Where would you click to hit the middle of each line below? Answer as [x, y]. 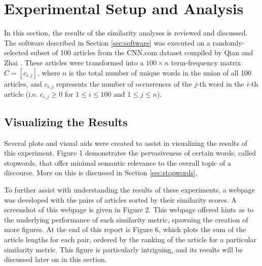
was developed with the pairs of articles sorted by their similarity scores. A [120, 199]
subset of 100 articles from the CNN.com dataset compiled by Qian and [142, 52]
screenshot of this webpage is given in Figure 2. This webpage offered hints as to [129, 210]
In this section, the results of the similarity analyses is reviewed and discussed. [126, 33]
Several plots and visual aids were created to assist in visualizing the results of [126, 143]
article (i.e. [21, 93]
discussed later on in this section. [55, 259]
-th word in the [220, 83]
